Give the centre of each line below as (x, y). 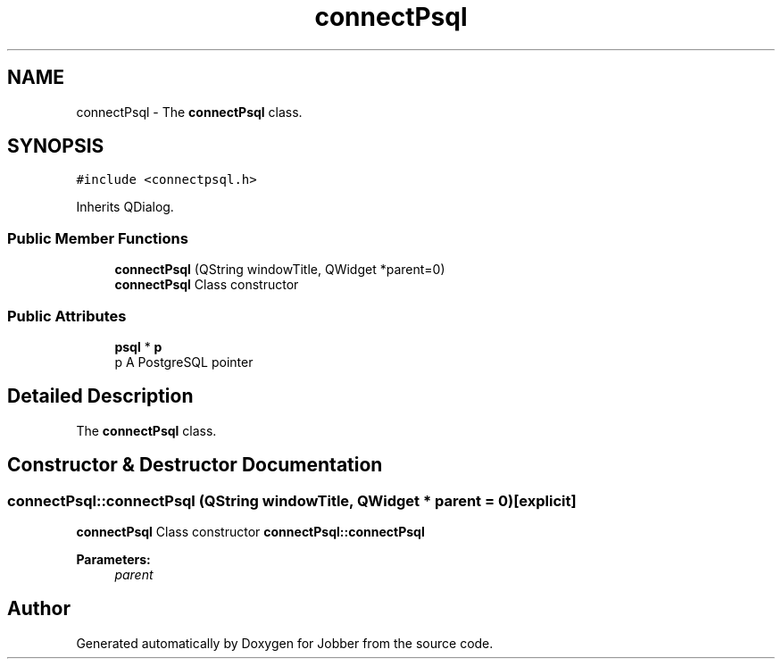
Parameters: (113, 559)
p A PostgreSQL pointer (184, 362)
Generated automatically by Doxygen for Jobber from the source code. (285, 643)
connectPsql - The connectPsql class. (189, 112)
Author (39, 609)
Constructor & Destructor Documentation (195, 465)
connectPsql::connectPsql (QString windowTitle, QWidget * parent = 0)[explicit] (292, 500)
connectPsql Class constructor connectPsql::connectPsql (250, 532)
